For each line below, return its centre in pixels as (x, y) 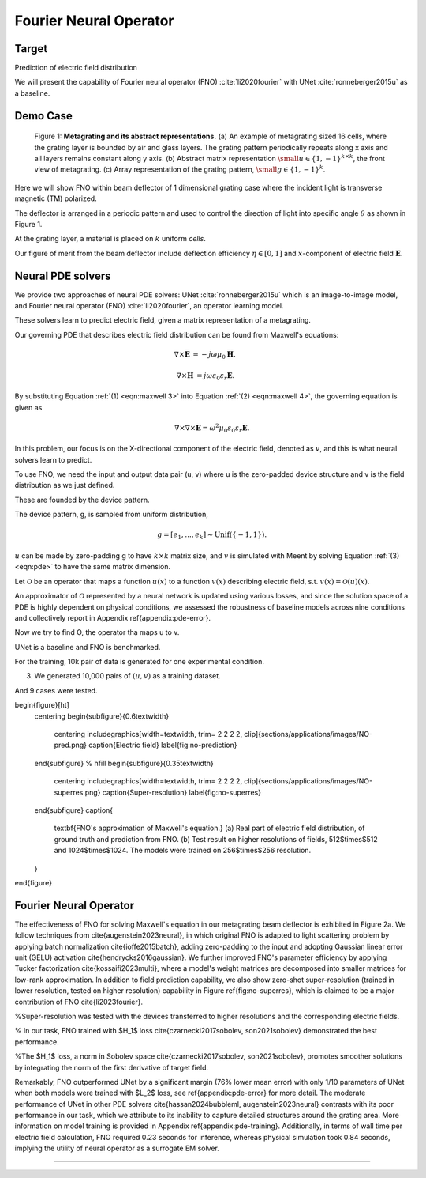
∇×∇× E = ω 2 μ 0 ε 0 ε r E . (212, 428)
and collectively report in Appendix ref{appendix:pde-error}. (113, 617)
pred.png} (70, 745)
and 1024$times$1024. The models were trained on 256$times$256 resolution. (183, 851)
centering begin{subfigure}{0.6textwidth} (102, 716)
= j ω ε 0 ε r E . (215, 376)
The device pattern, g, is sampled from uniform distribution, (112, 515)
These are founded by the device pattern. (82, 500)
